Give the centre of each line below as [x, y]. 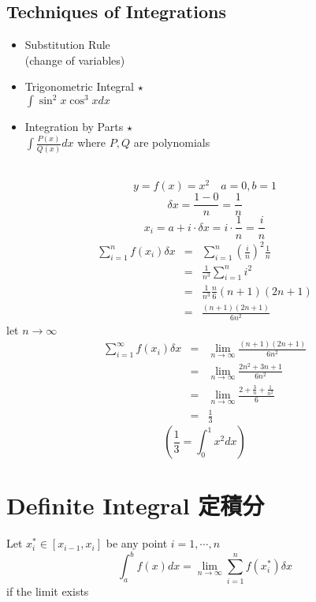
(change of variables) [75, 60]
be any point [137, 543]
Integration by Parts [74, 127]
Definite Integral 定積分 [136, 505]
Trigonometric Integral [79, 86]
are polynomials [172, 142]
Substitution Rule [67, 45]
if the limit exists [48, 591]
